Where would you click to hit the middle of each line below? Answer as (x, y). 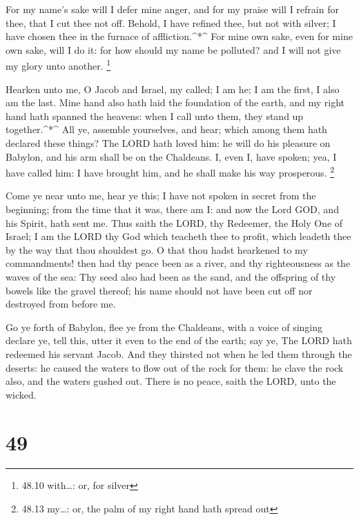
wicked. (21, 394)
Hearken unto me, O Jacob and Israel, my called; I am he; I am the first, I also (173, 89)
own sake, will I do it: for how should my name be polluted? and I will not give (173, 49)
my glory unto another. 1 (58, 65)
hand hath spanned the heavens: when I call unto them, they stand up (155, 116)
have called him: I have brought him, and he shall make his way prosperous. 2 (170, 171)
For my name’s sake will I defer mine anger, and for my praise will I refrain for (172, 9)
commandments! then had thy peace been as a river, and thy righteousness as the (178, 263)
